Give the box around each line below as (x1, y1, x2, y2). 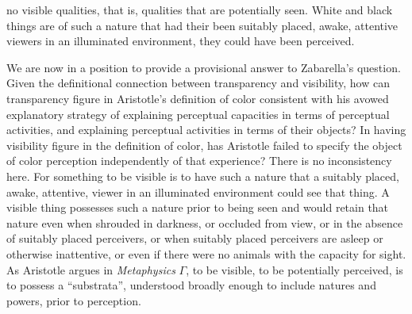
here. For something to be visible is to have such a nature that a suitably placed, (6, 167, 399, 184)
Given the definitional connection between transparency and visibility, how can (6, 75, 390, 91)
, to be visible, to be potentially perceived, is (186, 261, 403, 278)
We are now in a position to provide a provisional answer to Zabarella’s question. (6, 59, 401, 75)
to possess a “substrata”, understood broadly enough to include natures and (6, 277, 376, 293)
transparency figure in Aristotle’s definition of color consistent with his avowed (6, 90, 389, 106)
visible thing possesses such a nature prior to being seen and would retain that (6, 199, 389, 216)
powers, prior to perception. (6, 292, 141, 308)
